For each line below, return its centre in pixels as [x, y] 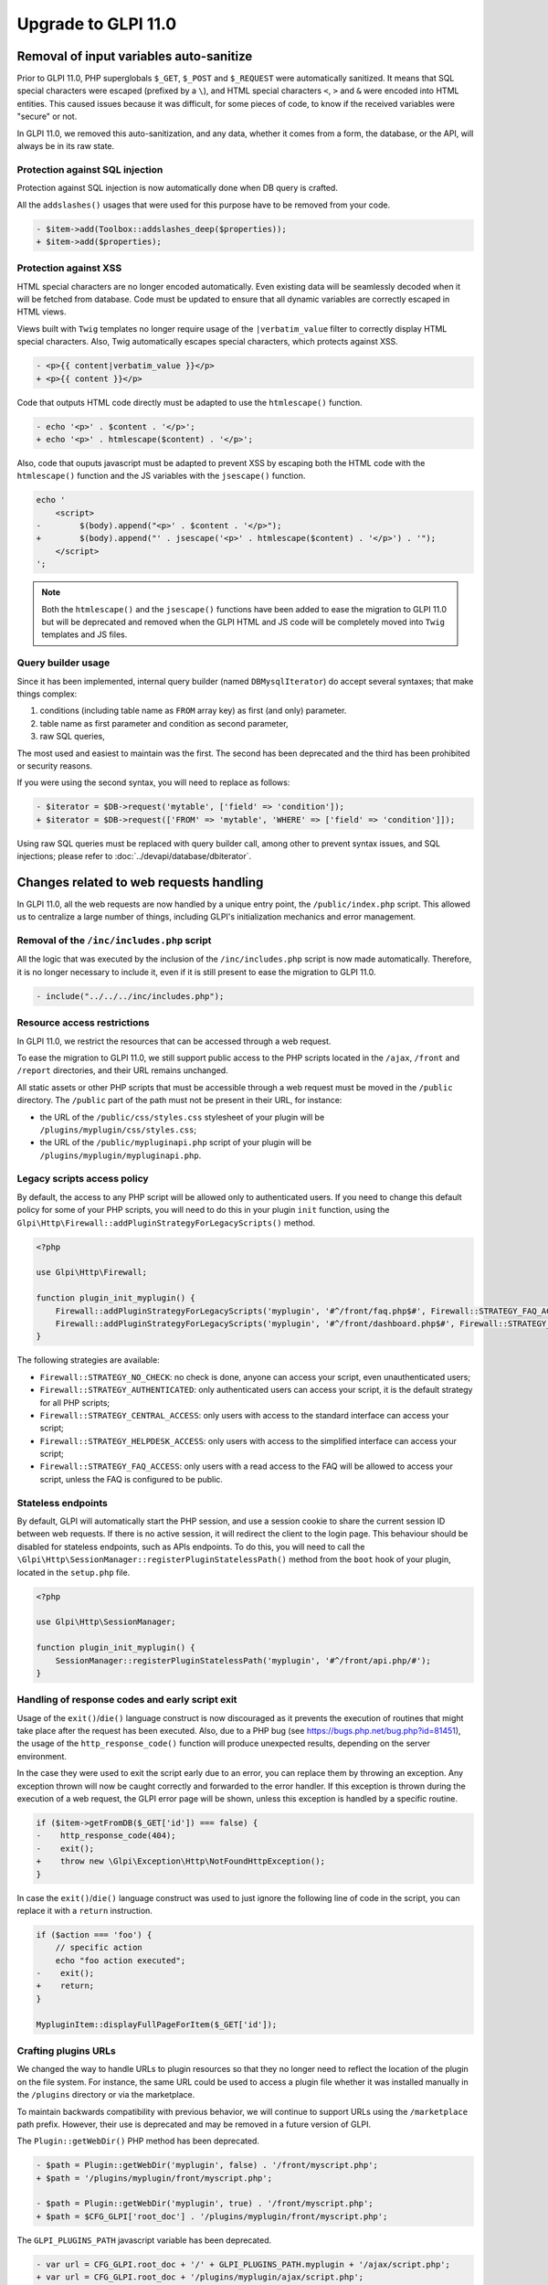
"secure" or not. [47, 117]
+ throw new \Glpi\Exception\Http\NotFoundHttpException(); [181, 1861]
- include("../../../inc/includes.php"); [130, 996]
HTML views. [42, 312]
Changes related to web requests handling [140, 882]
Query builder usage [63, 663]
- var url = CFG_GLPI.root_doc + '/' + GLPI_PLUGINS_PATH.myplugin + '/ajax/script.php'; [243, 2264]
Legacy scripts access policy [83, 1179]
